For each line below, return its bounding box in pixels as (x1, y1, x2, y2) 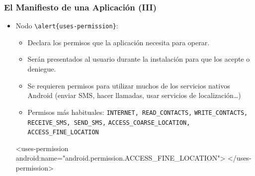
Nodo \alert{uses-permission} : (15, 20, 118, 31)
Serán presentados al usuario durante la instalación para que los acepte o (27, 54, 250, 64)
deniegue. (27, 64, 56, 74)
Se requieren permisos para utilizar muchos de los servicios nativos (27, 80, 230, 90)
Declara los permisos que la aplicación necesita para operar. (27, 37, 210, 47)
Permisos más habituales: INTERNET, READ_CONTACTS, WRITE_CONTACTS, (27, 106, 248, 117)
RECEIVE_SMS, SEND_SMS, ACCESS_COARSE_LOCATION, (27, 119, 190, 126)
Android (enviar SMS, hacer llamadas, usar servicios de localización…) (27, 90, 241, 100)
